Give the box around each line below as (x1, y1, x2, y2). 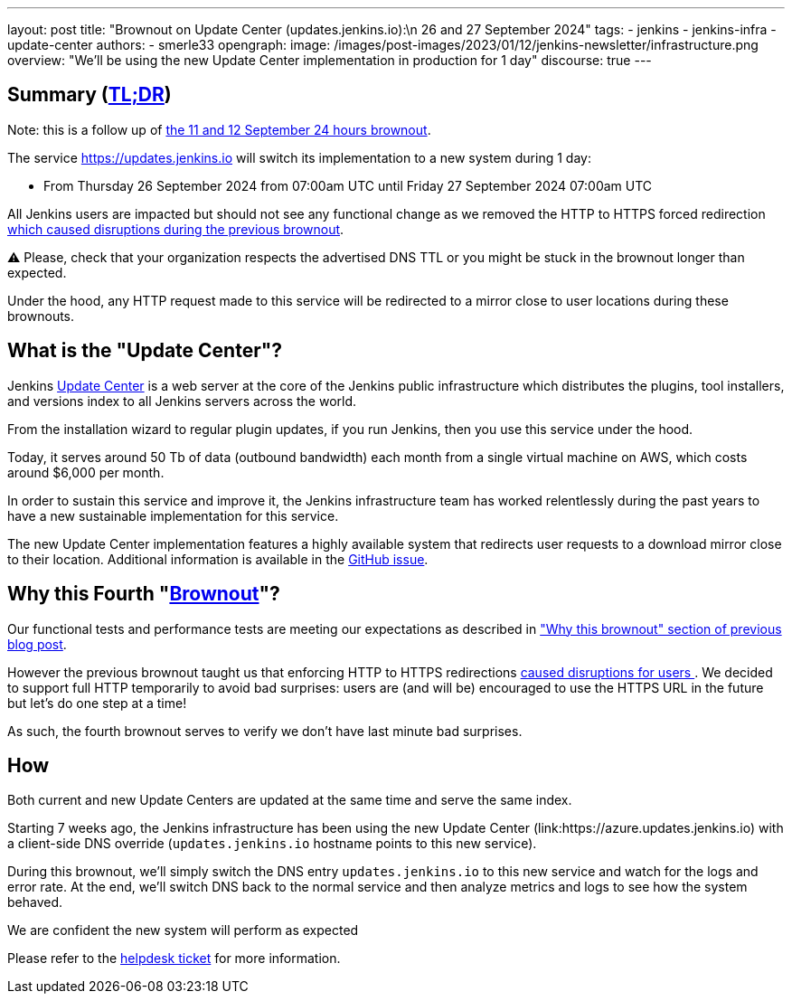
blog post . (7, 636, 67, 652)
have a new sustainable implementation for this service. (7, 507, 339, 524)
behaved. (7, 894, 63, 911)
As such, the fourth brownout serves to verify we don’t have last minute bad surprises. (7, 722, 523, 739)
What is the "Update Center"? (7, 339, 283, 363)
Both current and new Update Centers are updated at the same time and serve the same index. (7, 792, 572, 808)
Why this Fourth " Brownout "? (7, 582, 280, 606)
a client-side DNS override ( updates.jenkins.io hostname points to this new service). (7, 836, 537, 852)
